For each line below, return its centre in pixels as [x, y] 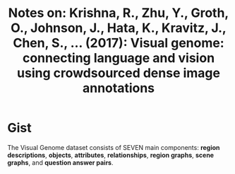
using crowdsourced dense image [119, 73]
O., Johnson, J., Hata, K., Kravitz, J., [119, 28]
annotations [119, 88]
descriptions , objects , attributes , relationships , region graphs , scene [110, 155]
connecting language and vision [119, 58]
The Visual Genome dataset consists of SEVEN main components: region [114, 147]
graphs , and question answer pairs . [60, 162]
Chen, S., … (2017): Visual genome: [119, 43]
